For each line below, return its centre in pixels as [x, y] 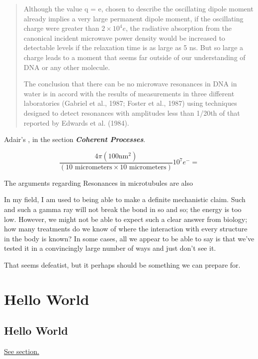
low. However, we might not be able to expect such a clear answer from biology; [126, 219]
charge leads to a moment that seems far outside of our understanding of [134, 57]
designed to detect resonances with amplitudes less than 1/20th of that [132, 112]
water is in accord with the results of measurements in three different [129, 93]
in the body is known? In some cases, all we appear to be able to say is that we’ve [129, 238]
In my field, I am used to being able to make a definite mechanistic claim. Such [125, 199]
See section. [22, 351]
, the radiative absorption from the [179, 28]
